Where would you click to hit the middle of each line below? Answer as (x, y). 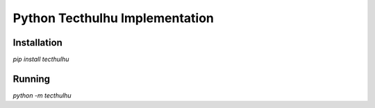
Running (32, 79)
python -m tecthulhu (42, 95)
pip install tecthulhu (41, 60)
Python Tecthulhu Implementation (114, 18)
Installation (37, 43)
